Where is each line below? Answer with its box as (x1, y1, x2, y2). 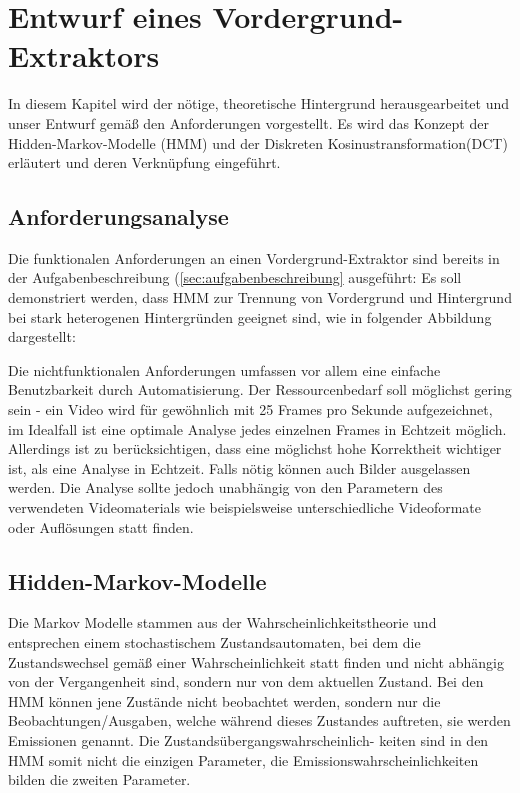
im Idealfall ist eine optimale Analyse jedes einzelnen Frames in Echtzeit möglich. (8, 418, 507, 439)
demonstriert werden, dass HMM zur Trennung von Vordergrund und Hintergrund (8, 287, 512, 308)
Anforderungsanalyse (8, 201, 229, 232)
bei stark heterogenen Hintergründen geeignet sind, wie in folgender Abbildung (8, 306, 492, 327)
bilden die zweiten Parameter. (8, 769, 191, 790)
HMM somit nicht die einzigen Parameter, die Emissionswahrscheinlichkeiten (8, 749, 479, 770)
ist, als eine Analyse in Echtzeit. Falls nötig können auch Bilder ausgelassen (8, 457, 471, 478)
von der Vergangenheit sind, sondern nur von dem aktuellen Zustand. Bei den (8, 671, 484, 692)
